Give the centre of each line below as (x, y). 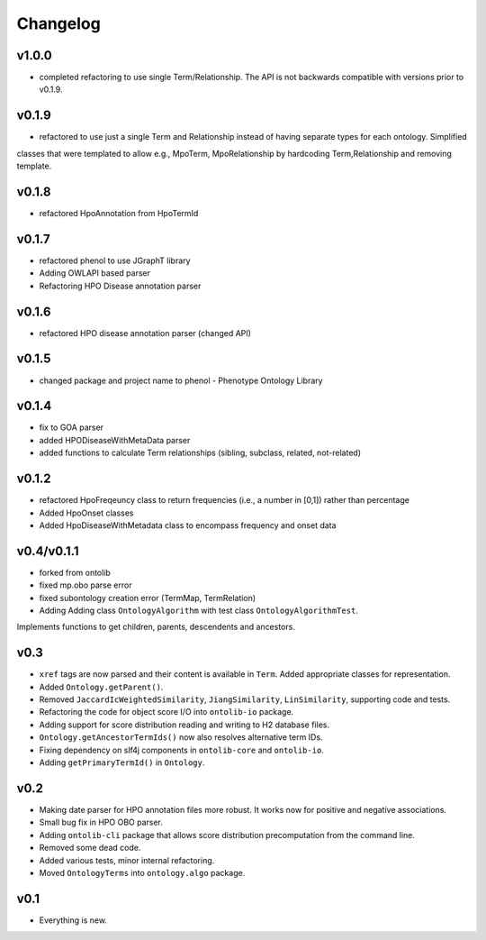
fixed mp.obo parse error (85, 585)
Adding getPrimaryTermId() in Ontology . (122, 762)
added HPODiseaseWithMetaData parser (115, 440)
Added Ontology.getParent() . (101, 687)
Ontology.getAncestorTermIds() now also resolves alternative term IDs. (181, 737)
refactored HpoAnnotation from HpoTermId (119, 214)
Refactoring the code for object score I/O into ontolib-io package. (166, 712)
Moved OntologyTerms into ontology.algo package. (142, 872)
